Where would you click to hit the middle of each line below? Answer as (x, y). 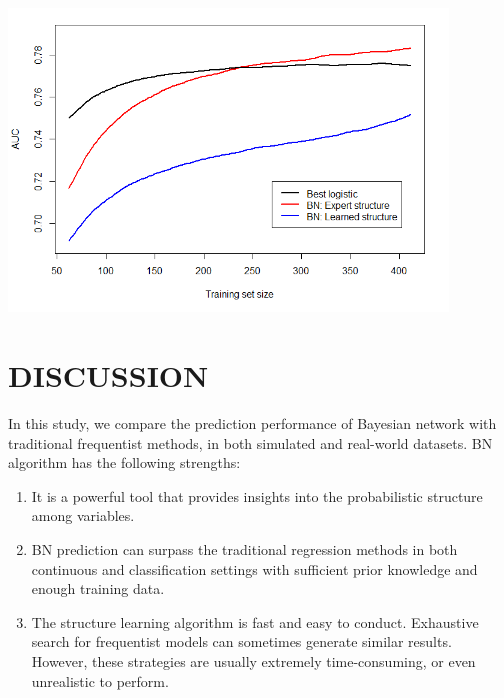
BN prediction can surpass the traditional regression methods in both (244, 549)
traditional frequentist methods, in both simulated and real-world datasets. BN (250, 442)
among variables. (83, 515)
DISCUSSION (108, 375)
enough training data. (98, 588)
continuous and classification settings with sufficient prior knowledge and (254, 568)
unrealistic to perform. (100, 680)
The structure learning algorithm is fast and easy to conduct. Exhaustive (255, 621)
